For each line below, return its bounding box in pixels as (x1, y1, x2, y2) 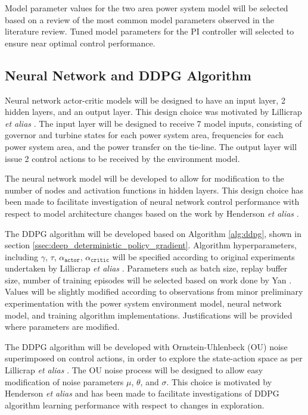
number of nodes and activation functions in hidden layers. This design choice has (5, 183, 304, 196)
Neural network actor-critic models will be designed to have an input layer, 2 (5, 93, 285, 106)
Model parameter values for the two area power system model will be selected (5, 2, 288, 14)
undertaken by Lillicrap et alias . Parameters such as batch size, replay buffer (5, 262, 288, 274)
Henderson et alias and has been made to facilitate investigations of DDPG (5, 387, 279, 400)
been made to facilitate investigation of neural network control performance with (5, 195, 300, 208)
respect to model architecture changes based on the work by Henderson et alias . (5, 207, 299, 219)
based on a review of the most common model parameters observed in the (5, 13, 274, 26)
